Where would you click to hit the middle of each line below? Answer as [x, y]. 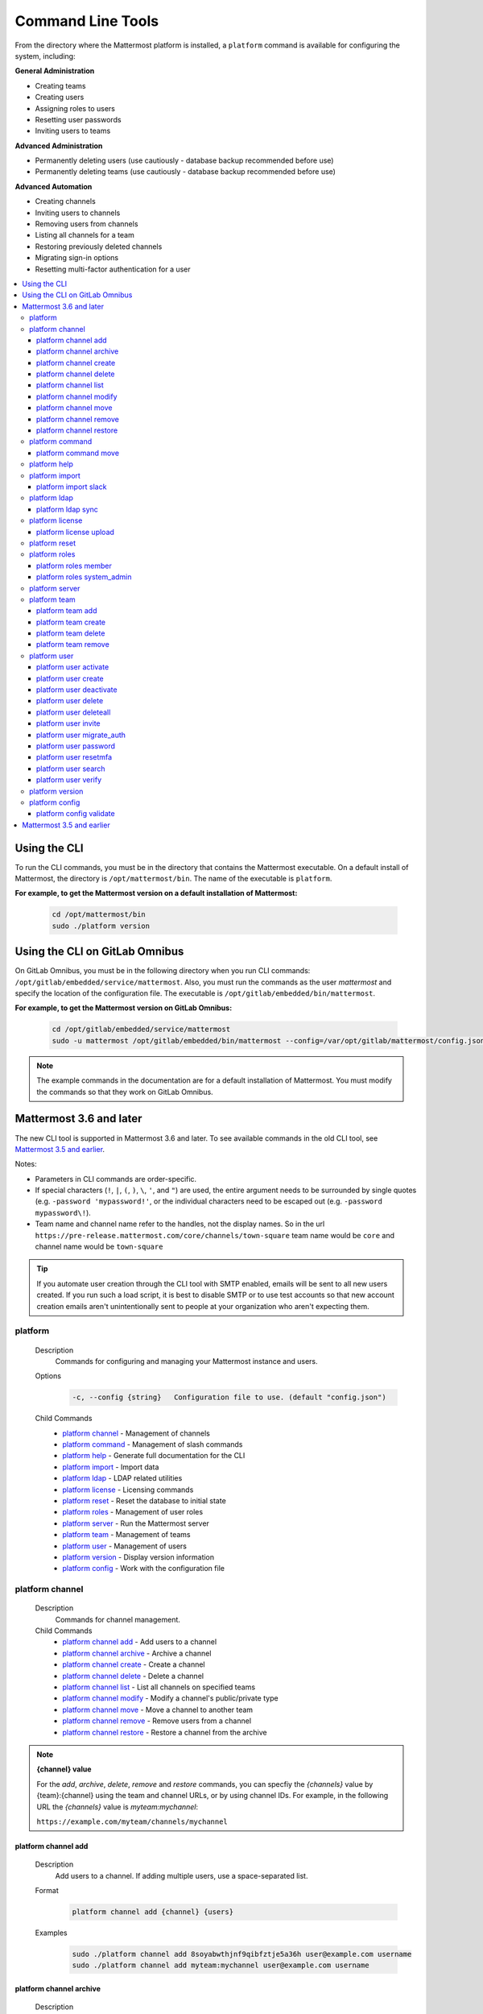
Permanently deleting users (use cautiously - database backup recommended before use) [184, 160]
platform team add [67, 611]
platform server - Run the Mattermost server [136, 1523]
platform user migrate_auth [81, 735]
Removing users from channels [87, 224]
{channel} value [64, 1769]
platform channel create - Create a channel [134, 1664]
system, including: [45, 56]
